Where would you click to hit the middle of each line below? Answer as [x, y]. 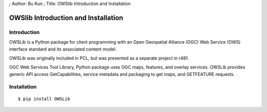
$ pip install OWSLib [44, 99]
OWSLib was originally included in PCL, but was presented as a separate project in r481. [99, 58]
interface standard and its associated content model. [63, 49]
